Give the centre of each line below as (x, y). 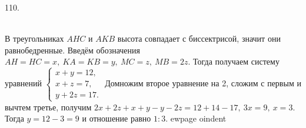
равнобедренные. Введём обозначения (73, 50)
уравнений (24, 83)
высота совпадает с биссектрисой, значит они (199, 38)
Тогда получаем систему (236, 61)
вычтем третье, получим (48, 107)
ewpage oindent (198, 118)
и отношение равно (117, 118)
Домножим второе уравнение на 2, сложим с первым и (203, 83)
